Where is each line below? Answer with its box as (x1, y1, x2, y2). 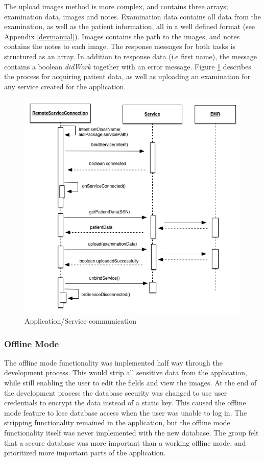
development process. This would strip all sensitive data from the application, (4, 367, 247, 378)
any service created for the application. (4, 81, 126, 91)
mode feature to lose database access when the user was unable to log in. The (4, 407, 247, 418)
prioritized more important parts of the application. (4, 447, 166, 458)
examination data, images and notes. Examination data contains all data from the (4, 11, 261, 21)
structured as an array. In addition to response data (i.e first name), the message (4, 51, 257, 61)
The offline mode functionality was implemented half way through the (4, 357, 223, 368)
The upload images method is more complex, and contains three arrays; (4, 1, 228, 11)
